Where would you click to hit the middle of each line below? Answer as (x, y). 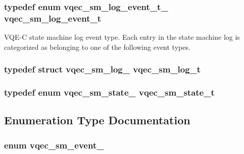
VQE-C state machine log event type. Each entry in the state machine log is (122, 37)
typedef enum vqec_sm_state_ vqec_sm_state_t (109, 92)
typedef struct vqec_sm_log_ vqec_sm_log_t (103, 69)
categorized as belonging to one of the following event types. (97, 47)
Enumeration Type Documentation (97, 120)
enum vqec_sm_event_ (54, 145)
